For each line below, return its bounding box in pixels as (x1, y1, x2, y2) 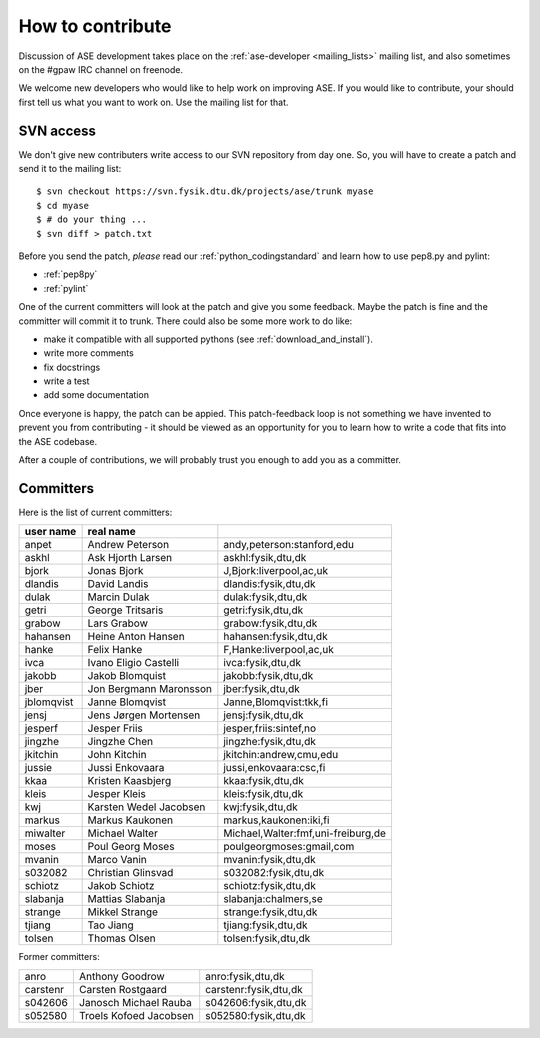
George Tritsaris (87, 603, 164, 617)
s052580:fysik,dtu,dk (205, 1008, 306, 1022)
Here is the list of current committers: (18, 506, 173, 518)
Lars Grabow (87, 616, 149, 630)
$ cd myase (36, 200, 90, 211)
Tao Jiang (87, 918, 134, 932)
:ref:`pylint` (43, 282, 89, 294)
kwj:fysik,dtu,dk (223, 800, 299, 814)
